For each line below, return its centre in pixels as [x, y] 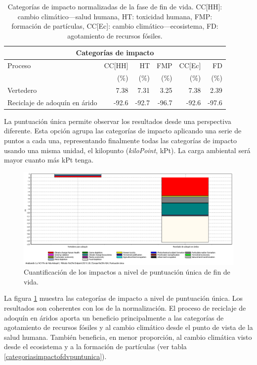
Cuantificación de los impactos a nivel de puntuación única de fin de [127, 272]
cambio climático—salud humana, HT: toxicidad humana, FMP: [115, 16]
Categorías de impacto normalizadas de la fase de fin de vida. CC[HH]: [115, 6]
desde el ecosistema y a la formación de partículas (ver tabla [95, 346]
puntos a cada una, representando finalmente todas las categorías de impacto [121, 141]
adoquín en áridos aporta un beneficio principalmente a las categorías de [114, 317]
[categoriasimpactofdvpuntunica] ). [55, 356]
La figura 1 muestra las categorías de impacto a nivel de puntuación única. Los [124, 298]
